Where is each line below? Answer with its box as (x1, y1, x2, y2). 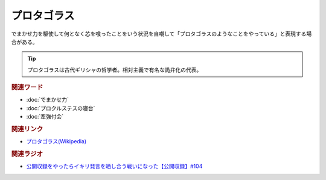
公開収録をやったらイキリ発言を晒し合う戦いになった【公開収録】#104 (26, 163, 203, 170)
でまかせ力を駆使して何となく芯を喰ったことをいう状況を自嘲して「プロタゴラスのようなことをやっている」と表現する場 (11, 30, 312, 37)
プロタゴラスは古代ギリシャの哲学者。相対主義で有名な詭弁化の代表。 (27, 66, 202, 73)
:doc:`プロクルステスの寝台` (26, 104, 95, 111)
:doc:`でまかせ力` (26, 96, 69, 104)
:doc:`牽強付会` (26, 113, 64, 120)
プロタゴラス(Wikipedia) (26, 138, 87, 145)
